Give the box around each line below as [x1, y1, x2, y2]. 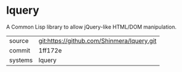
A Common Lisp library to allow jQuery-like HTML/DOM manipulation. [6, 23, 177, 30]
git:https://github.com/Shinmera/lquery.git [38, 36, 157, 45]
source [9, 36, 29, 45]
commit [9, 46, 30, 54]
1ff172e [38, 46, 62, 54]
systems [9, 56, 33, 64]
